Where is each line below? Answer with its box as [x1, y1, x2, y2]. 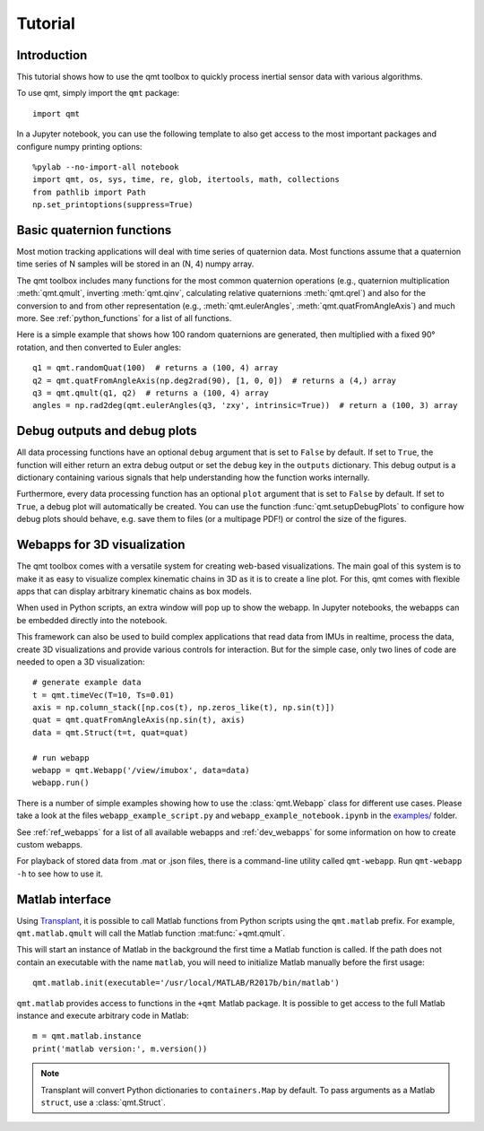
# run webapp [32, 753, 90, 762]
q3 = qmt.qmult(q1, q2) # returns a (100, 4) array [32, 388, 269, 398]
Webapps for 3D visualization [16, 537, 186, 552]
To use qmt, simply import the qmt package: [16, 88, 180, 99]
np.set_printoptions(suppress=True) [32, 200, 194, 210]
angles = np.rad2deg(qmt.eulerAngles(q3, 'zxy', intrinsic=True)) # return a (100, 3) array [32, 400, 458, 411]
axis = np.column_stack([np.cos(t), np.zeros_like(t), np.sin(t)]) [32, 702, 335, 713]
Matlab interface [16, 892, 112, 907]
